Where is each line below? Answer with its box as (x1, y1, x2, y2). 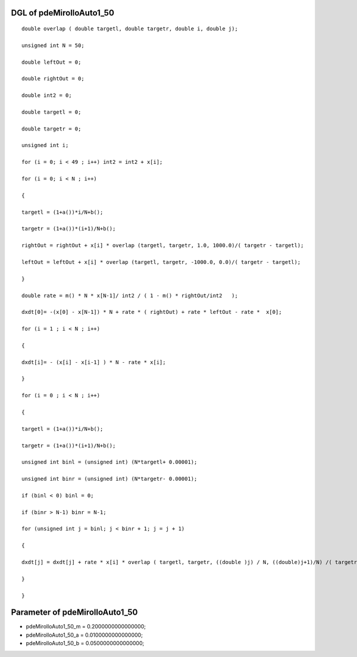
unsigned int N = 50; (21, 42, 84, 49)
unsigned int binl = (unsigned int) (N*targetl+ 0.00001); (21, 459, 198, 466)
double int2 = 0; (21, 92, 72, 99)
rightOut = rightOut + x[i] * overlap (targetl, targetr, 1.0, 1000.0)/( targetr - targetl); (21, 242, 304, 249)
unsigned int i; (21, 142, 69, 149)
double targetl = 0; (21, 108, 82, 116)
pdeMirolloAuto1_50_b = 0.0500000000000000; (26, 640, 145, 647)
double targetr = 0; (21, 125, 82, 132)
